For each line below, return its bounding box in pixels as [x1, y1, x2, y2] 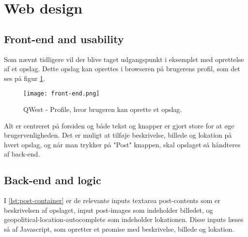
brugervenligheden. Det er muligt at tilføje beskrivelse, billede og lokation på [4, 130, 232, 140]
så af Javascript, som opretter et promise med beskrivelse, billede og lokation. [4, 223, 234, 234]
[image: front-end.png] [23, 90, 100, 97]
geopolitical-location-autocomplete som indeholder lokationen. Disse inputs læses [4, 214, 244, 224]
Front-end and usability [4, 31, 124, 46]
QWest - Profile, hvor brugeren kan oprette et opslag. [23, 104, 182, 114]
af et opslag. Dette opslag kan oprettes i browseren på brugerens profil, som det [4, 63, 240, 74]
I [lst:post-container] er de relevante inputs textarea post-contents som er [4, 195, 220, 205]
